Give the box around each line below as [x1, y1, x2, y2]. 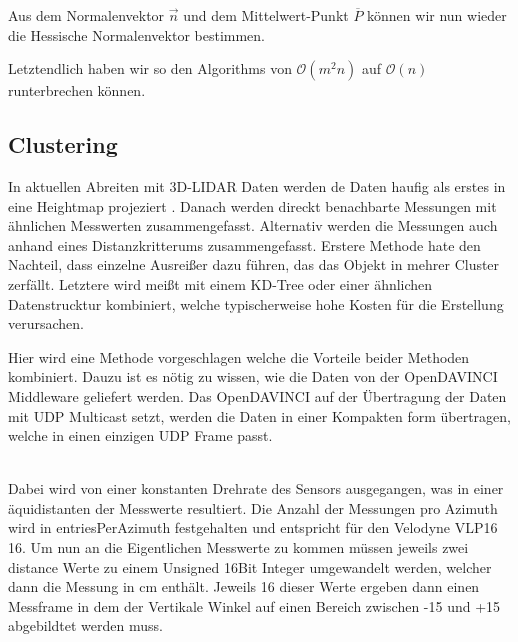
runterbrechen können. [8, 80, 146, 101]
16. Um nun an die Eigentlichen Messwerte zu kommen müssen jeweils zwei [8, 537, 469, 558]
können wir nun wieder [367, 5, 507, 25]
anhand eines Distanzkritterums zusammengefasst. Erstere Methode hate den [8, 234, 481, 255]
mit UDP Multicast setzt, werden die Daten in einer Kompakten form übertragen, [8, 405, 511, 426]
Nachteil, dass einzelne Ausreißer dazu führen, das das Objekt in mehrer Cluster [8, 254, 500, 275]
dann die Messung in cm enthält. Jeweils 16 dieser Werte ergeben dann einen [8, 576, 480, 597]
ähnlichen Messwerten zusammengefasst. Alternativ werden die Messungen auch [8, 215, 498, 236]
